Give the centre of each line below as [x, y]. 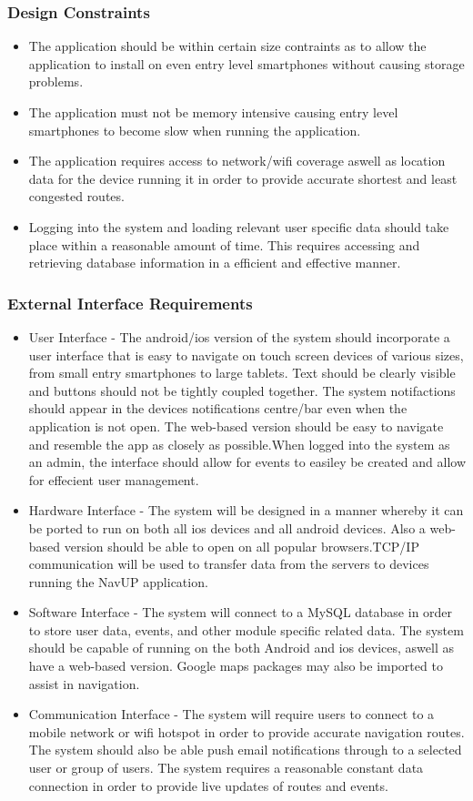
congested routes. [76, 196]
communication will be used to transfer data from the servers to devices [229, 564]
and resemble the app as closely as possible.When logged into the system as [239, 444]
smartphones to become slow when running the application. [195, 130]
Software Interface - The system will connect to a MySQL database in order [241, 612]
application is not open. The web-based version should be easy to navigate [236, 426]
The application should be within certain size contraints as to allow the [227, 46]
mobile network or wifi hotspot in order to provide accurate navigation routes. [247, 731]
